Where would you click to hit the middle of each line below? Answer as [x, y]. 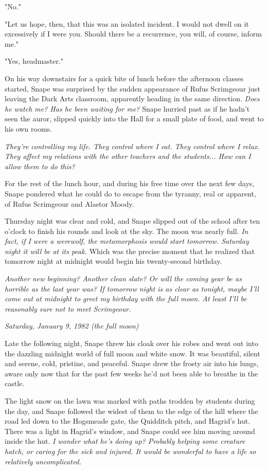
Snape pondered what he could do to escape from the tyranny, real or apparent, [130, 193]
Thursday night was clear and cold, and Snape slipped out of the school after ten [132, 221]
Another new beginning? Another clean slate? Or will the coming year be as [123, 278]
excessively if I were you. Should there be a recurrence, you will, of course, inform [133, 34]
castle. [15, 383]
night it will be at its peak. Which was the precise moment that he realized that [130, 251]
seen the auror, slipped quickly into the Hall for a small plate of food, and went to [134, 119]
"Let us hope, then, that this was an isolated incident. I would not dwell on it [127, 23]
